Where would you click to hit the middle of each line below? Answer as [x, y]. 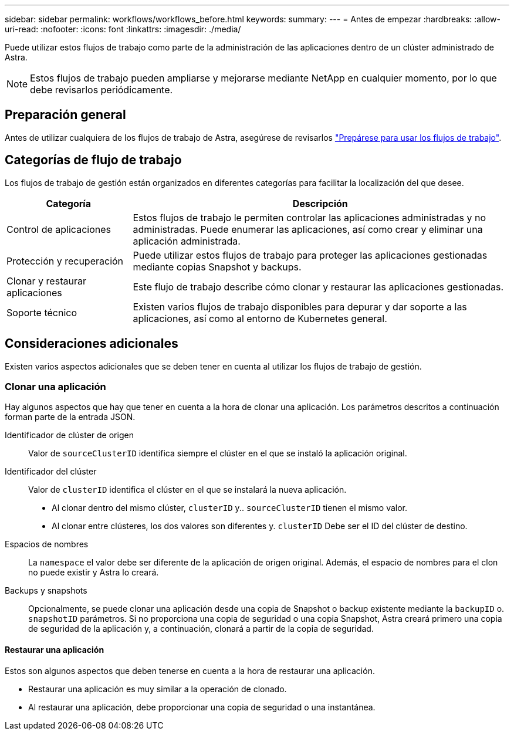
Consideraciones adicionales [92, 344]
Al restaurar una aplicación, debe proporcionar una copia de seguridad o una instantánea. [202, 707]
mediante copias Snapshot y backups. [217, 267]
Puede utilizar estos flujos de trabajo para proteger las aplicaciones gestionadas [310, 255]
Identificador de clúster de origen [69, 435]
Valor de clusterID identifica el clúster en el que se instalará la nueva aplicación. [187, 490]
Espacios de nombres [47, 544]
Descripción [320, 203]
